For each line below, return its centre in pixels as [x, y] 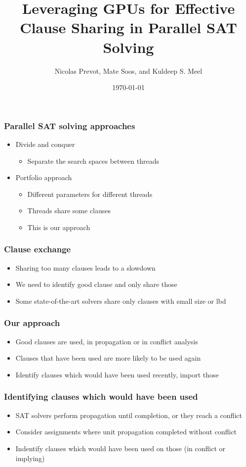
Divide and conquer [45, 144]
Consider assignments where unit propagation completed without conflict [126, 432]
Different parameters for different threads [90, 194]
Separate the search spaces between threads [93, 161]
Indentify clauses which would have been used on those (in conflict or [121, 448]
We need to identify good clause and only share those [96, 284]
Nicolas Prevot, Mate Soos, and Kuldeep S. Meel [128, 70]
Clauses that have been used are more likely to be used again [108, 358]
